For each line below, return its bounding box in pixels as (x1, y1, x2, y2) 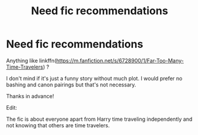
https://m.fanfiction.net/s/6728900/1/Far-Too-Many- (56, 57, 184, 64)
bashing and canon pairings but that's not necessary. (6, 81, 136, 88)
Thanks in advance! (6, 92, 55, 99)
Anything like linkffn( (6, 57, 57, 64)
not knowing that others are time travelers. (6, 121, 110, 128)
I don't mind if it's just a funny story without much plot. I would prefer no (6, 75, 183, 82)
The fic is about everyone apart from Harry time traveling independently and (6, 115, 193, 123)
